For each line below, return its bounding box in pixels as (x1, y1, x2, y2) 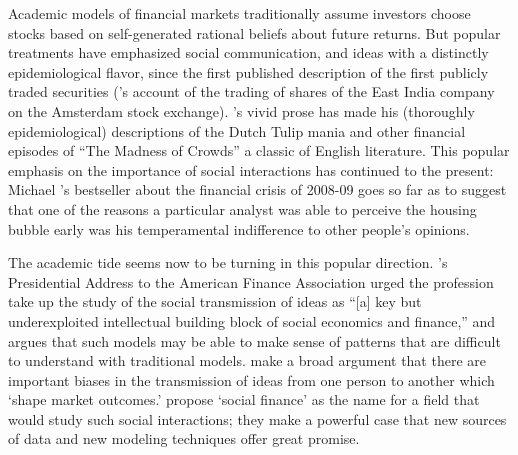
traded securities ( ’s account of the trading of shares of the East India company (8, 81, 495, 102)
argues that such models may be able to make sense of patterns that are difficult (8, 330, 501, 351)
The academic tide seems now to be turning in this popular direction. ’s (8, 252, 448, 273)
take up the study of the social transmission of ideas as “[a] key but (8, 291, 422, 312)
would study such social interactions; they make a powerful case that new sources (8, 408, 507, 429)
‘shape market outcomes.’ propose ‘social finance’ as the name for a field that (8, 389, 480, 410)
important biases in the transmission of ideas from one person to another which (8, 369, 495, 390)
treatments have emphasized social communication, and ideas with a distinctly (8, 42, 489, 63)
